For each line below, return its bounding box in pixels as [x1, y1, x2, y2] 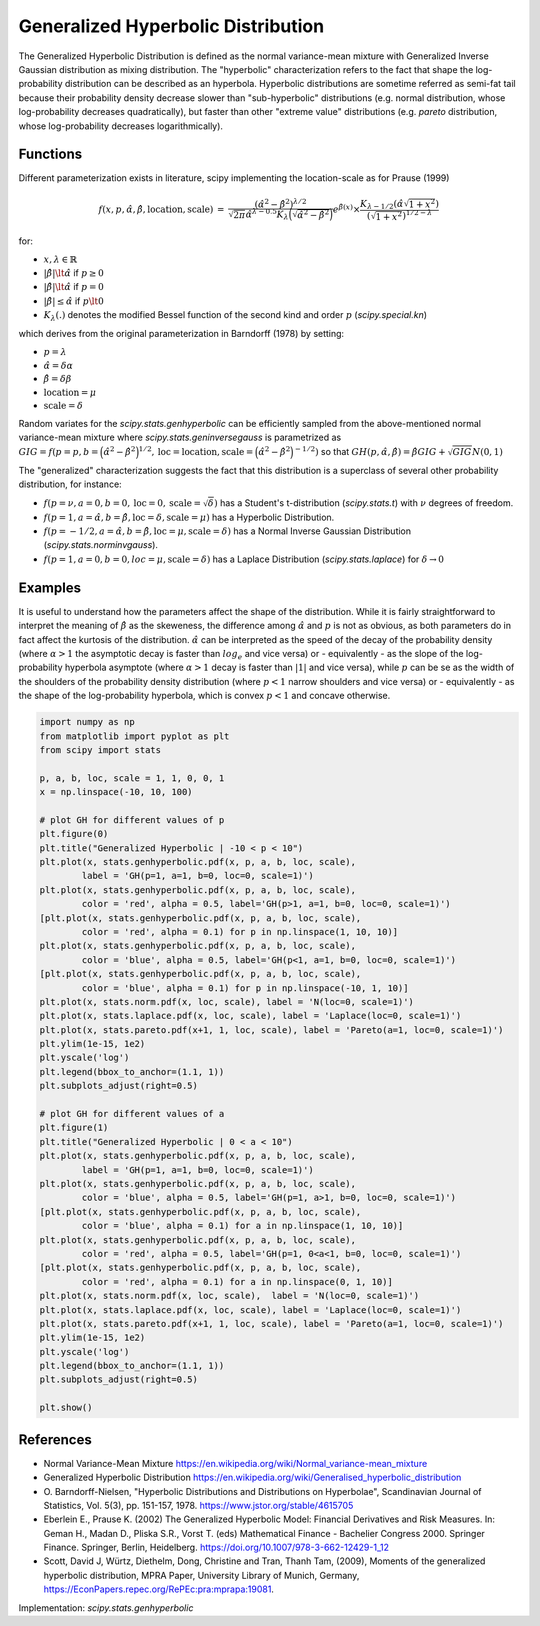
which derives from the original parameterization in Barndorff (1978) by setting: [18, 327, 345, 339]
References [18, 1431, 92, 1448]
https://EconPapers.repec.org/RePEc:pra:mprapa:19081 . [43, 1583, 275, 1595]
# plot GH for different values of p [39, 814, 225, 825]
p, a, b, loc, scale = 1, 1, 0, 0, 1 [39, 772, 225, 784]
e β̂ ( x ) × [332, 202, 361, 215]
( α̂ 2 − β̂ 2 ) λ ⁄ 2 [254, 196, 307, 210]
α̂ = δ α [43, 360, 74, 371]
